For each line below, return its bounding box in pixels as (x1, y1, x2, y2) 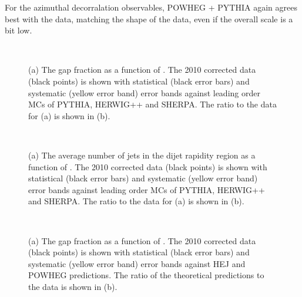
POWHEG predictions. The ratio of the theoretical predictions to (28, 269, 264, 281)
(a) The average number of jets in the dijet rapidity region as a (28, 148, 256, 161)
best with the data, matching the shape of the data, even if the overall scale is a (5, 12, 293, 25)
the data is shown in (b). (28, 280, 118, 292)
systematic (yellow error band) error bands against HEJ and (28, 257, 246, 269)
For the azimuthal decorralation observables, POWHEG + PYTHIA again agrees (5, 1, 297, 13)
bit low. (5, 24, 32, 36)
